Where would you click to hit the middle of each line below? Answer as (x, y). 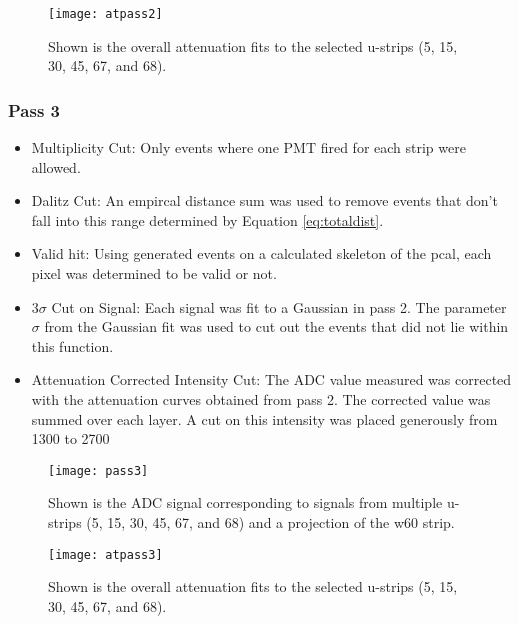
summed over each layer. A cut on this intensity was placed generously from (264, 418)
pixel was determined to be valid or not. (154, 273)
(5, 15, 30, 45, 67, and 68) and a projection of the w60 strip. (270, 522)
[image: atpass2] (105, 14)
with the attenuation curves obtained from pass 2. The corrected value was (261, 399)
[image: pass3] (98, 470)
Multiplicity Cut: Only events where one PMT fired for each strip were (248, 147)
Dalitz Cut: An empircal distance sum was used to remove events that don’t (264, 200)
